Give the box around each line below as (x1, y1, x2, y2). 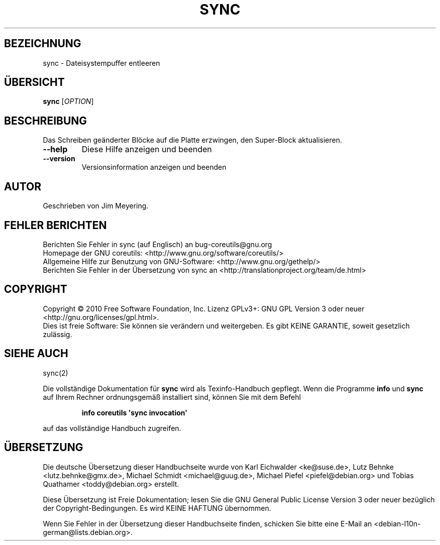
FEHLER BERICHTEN (4, 219, 107, 232)
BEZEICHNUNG (4, 37, 81, 50)
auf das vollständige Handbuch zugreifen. (43, 423, 181, 432)
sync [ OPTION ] (43, 97, 94, 106)
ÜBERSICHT (4, 76, 65, 89)
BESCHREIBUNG (4, 114, 87, 127)
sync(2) (43, 368, 68, 377)
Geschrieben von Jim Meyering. (43, 201, 149, 210)
